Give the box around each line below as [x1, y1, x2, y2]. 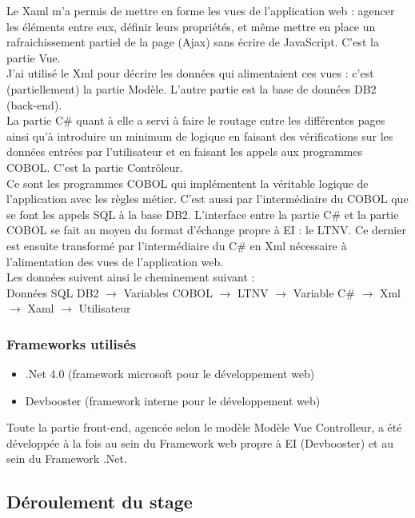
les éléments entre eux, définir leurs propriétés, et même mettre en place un [6, 18, 376, 34]
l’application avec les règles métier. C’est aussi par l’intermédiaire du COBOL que [6, 190, 409, 207]
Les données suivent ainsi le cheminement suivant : [6, 269, 255, 285]
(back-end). [6, 96, 62, 113]
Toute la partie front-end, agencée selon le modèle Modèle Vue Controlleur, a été [6, 419, 402, 436]
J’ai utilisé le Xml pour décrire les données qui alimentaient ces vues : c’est [6, 65, 374, 82]
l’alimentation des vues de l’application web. [6, 253, 224, 269]
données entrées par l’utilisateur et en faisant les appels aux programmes [6, 143, 363, 160]
